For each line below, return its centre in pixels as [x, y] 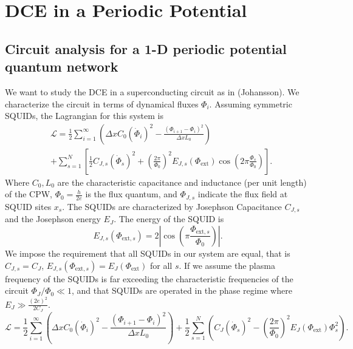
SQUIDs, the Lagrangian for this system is [84, 116]
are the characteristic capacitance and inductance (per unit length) [182, 182]
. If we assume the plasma [227, 265]
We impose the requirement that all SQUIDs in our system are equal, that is [148, 253]
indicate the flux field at [243, 194]
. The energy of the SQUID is [169, 219]
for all [161, 265]
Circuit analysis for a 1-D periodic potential [146, 48]
